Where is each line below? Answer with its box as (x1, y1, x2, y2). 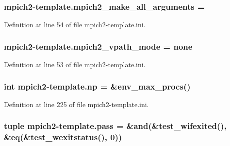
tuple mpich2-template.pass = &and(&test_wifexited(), (4, 120, 227, 132)
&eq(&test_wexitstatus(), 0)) (4, 131, 122, 143)
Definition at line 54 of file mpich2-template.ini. (4, 19, 146, 30)
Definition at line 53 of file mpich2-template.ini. (4, 59, 146, 70)
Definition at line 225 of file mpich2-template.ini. (4, 99, 149, 109)
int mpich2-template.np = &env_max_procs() (4, 80, 191, 92)
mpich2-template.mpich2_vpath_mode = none (4, 40, 193, 52)
